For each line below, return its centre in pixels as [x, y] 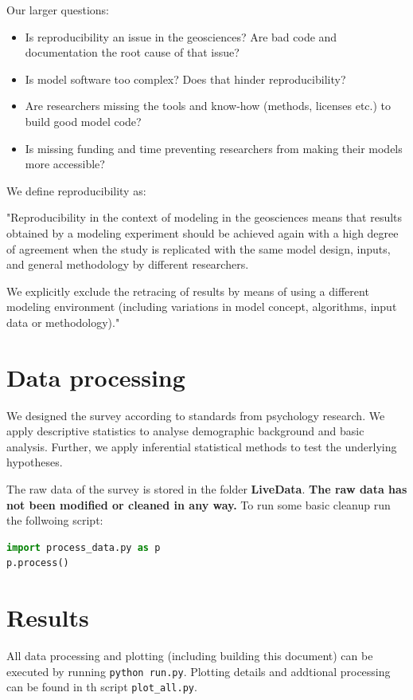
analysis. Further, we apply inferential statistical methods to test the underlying [202, 446]
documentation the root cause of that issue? [132, 52]
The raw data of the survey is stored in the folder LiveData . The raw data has [207, 489]
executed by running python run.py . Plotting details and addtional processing [199, 671]
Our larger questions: [58, 10]
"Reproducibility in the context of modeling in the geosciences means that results [205, 217]
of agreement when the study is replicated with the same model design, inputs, [199, 248]
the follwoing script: [55, 520]
